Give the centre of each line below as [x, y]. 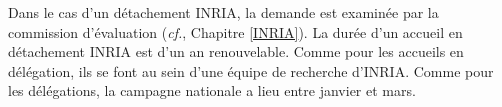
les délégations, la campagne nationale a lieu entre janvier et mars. [212, 90]
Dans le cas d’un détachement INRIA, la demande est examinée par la [223, 12]
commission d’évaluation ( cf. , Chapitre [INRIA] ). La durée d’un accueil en [235, 31]
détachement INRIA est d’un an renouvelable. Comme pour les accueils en [236, 51]
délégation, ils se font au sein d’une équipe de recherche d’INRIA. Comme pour [251, 70]
